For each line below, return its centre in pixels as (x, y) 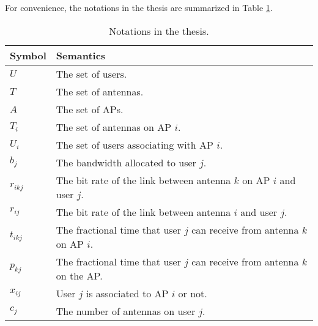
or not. (193, 293)
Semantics (81, 55)
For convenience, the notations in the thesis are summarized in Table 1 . (139, 7)
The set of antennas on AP (114, 127)
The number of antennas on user (126, 311)
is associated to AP (127, 293)
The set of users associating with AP (135, 144)
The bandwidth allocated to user (126, 162)
